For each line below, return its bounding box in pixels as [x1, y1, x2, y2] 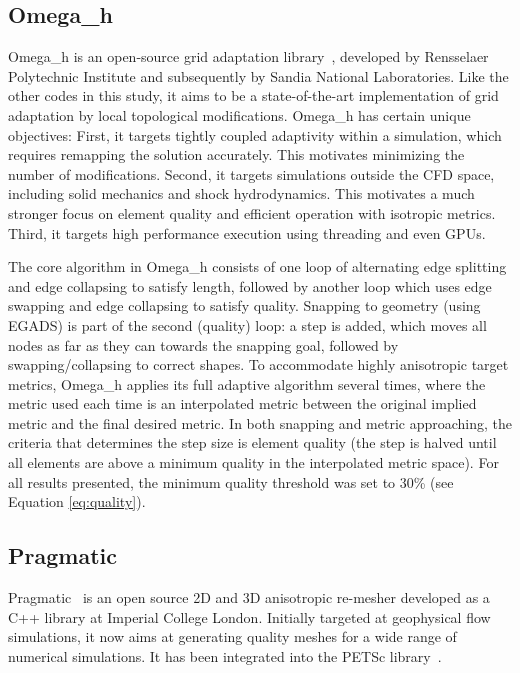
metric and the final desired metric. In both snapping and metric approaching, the [8, 412, 512, 433]
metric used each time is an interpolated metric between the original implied [8, 393, 477, 414]
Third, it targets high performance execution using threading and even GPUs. [8, 222, 486, 243]
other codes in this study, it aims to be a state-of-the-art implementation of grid [8, 85, 499, 106]
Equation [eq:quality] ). [8, 491, 146, 512]
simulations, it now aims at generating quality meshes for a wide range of [8, 626, 457, 647]
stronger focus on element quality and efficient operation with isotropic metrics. [8, 202, 496, 223]
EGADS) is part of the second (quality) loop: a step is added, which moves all [8, 314, 487, 335]
